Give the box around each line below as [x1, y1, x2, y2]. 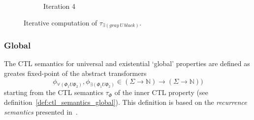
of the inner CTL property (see [114, 87, 208, 97]
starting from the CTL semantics [4, 87, 103, 97]
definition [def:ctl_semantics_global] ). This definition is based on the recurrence [4, 96, 247, 107]
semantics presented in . [4, 106, 78, 117]
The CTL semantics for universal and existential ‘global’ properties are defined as [4, 58, 250, 69]
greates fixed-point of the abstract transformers [4, 68, 147, 78]
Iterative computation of [24, 17, 97, 27]
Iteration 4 [43, 1, 75, 11]
